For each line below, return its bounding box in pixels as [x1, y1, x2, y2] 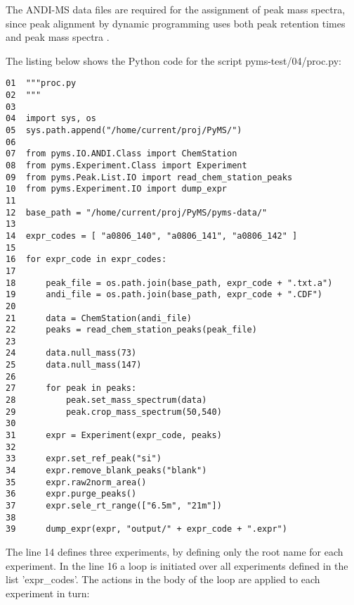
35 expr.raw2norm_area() [6, 477, 147, 487]
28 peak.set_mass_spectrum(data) [6, 395, 207, 406]
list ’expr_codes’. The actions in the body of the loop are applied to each [6, 572, 320, 587]
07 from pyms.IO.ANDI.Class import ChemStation [6, 149, 237, 159]
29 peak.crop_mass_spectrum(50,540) [6, 406, 222, 417]
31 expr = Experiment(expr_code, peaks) [6, 430, 222, 441]
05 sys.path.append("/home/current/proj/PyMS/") [6, 125, 242, 135]
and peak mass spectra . [6, 30, 110, 44]
